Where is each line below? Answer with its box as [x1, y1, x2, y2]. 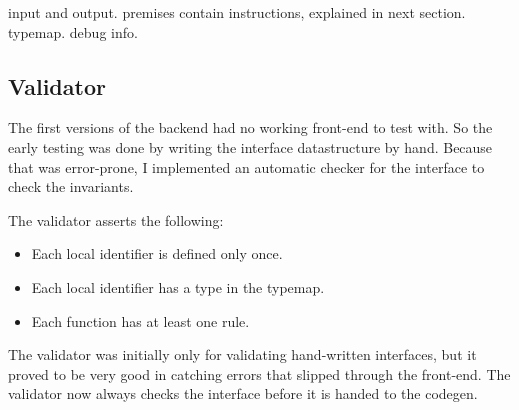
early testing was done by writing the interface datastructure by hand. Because [8, 136, 493, 157]
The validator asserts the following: [8, 209, 224, 230]
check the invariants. [8, 176, 134, 197]
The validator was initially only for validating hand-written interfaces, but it [8, 344, 477, 365]
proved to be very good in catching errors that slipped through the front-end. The [8, 363, 511, 384]
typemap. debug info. [8, 21, 138, 42]
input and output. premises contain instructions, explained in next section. [8, 2, 466, 22]
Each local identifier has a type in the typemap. [31, 276, 325, 297]
